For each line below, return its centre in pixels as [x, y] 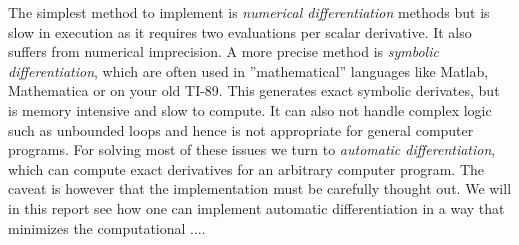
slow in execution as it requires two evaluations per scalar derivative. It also [240, 31]
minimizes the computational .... [107, 227]
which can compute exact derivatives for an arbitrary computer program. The [246, 168]
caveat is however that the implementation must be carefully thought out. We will [260, 188]
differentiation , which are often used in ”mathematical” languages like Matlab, [248, 70]
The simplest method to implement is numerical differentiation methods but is [249, 12]
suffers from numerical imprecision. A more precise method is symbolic [223, 51]
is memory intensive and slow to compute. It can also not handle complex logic [250, 109]
